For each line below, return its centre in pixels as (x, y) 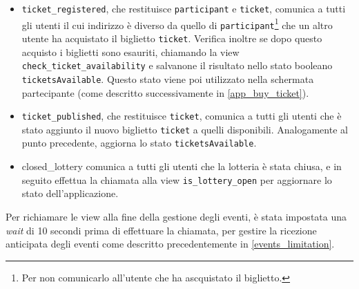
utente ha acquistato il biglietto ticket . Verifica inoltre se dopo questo (172, 38)
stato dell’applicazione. (70, 193)
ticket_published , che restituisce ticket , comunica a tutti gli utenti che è (182, 116)
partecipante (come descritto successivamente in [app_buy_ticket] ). (165, 92)
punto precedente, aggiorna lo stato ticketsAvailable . (139, 143)
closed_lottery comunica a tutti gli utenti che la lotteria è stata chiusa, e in (182, 166)
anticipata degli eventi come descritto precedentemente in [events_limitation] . (170, 244)
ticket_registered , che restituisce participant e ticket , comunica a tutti (184, 8)
